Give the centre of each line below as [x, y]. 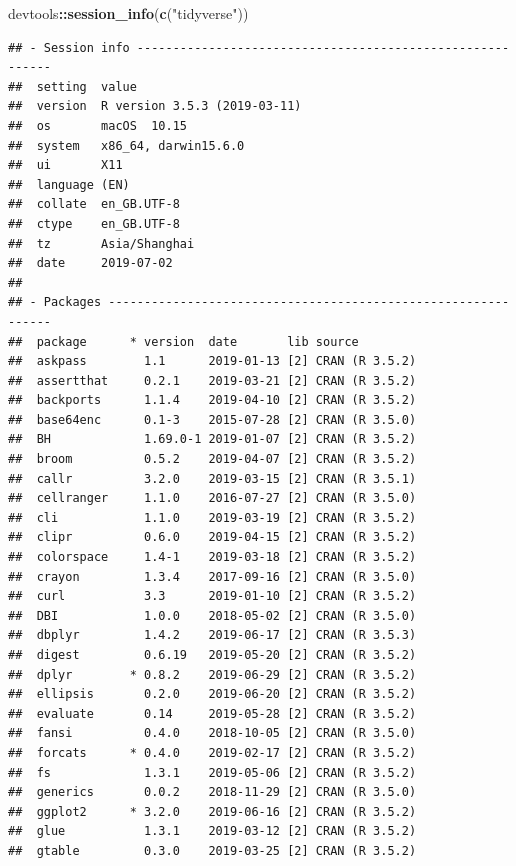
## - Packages [55, 302]
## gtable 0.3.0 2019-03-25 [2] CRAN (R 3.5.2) [212, 850]
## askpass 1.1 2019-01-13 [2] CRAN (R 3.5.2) [212, 361]
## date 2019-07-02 [90, 263]
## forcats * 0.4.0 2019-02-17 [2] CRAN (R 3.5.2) [212, 752]
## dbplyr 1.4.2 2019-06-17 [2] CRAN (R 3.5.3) [212, 635]
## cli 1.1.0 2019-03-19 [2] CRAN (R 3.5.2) [212, 517]
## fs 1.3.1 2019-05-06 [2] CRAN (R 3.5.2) [212, 772]
